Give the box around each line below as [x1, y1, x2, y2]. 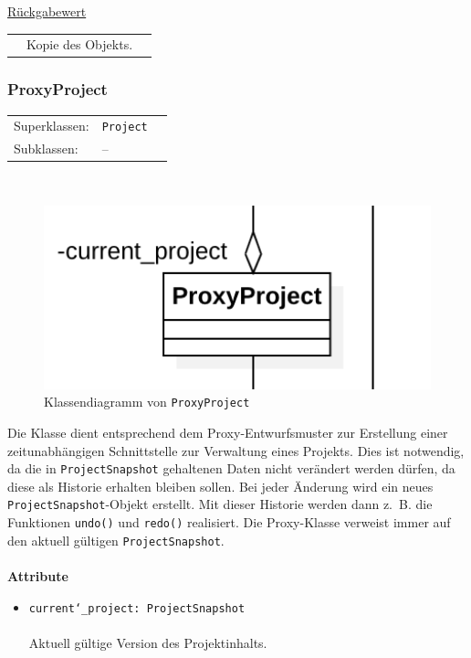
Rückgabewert [7, 2, 87, 20]
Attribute [7, 566, 68, 585]
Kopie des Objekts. [26, 35, 133, 54]
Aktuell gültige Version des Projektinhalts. [28, 632, 267, 652]
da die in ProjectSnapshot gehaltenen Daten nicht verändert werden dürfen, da [7, 459, 455, 478]
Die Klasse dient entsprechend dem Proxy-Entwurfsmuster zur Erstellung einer [7, 422, 448, 441]
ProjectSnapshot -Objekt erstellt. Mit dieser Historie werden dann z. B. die [7, 494, 433, 514]
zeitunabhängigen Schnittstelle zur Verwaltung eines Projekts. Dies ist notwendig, [7, 440, 465, 460]
